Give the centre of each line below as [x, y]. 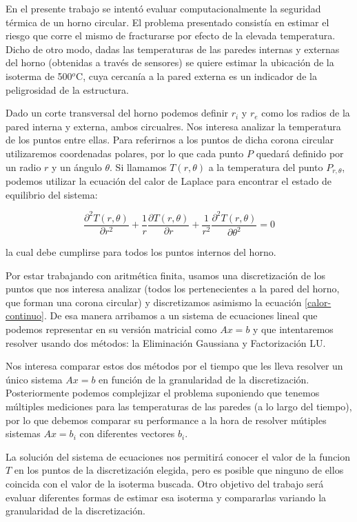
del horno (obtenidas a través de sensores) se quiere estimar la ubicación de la [170, 62]
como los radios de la [306, 113]
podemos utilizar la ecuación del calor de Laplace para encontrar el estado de [169, 180]
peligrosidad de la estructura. [67, 89]
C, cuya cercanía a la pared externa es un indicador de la [196, 76]
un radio [23, 167]
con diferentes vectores [127, 433]
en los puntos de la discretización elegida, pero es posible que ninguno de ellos [179, 470]
